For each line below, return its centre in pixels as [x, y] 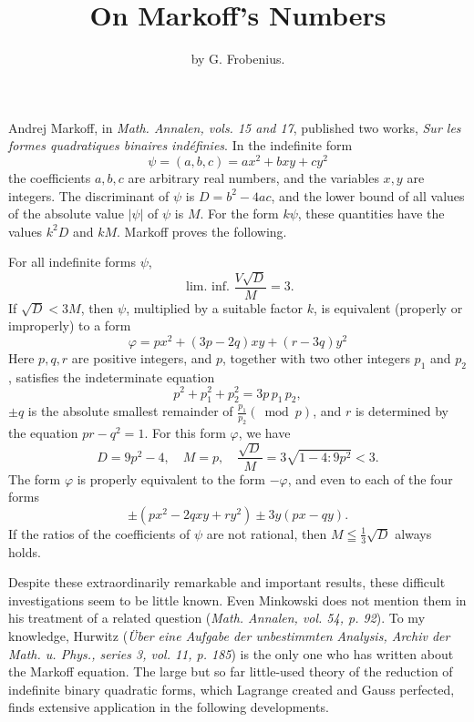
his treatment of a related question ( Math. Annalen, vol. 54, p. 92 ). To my [217, 618]
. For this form [185, 433]
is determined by [402, 411]
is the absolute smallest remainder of [130, 411]
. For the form [239, 214]
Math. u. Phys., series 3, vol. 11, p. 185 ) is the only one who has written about [231, 653]
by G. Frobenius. [238, 59]
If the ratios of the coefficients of [99, 533]
